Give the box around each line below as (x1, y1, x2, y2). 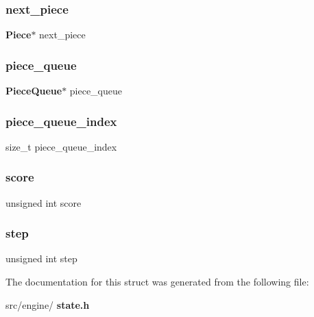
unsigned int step (5, 251, 77, 266)
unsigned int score (5, 195, 82, 210)
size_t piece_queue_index (5, 139, 117, 153)
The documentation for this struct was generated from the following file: (5, 275, 309, 289)
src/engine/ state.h (5, 297, 90, 312)
